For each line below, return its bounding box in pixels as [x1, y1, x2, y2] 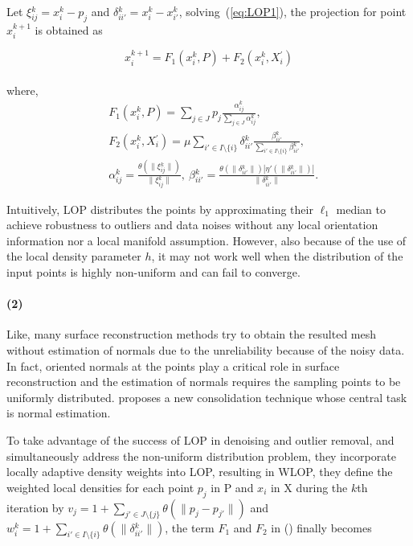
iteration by [6, 499, 64, 515]
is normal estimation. [6, 404, 111, 421]
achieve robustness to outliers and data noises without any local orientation [6, 216, 378, 233]
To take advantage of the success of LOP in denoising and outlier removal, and [6, 432, 395, 449]
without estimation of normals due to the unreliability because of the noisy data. [6, 342, 405, 359]
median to [336, 200, 386, 217]
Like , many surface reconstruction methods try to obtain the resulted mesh [6, 326, 377, 343]
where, [6, 81, 39, 98]
